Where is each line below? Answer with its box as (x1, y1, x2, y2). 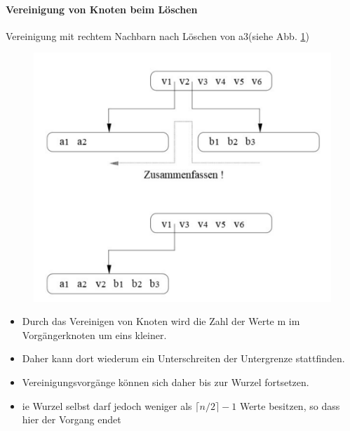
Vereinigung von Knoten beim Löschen (6, 1, 198, 16)
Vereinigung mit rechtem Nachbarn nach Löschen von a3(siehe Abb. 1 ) (6, 28, 309, 43)
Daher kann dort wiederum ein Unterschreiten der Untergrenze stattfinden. (22, 351, 345, 366)
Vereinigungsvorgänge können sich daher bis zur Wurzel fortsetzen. (22, 374, 309, 389)
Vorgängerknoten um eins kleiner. (22, 327, 167, 342)
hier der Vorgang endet (22, 412, 121, 427)
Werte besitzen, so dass (239, 398, 340, 413)
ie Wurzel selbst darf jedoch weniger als (22, 398, 192, 413)
